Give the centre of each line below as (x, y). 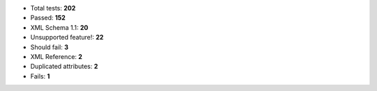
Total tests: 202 (53, 8)
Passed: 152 (48, 18)
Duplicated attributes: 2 (64, 67)
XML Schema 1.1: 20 (59, 27)
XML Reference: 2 (57, 56)
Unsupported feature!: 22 (67, 38)
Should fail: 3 (50, 47)
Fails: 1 (40, 76)
